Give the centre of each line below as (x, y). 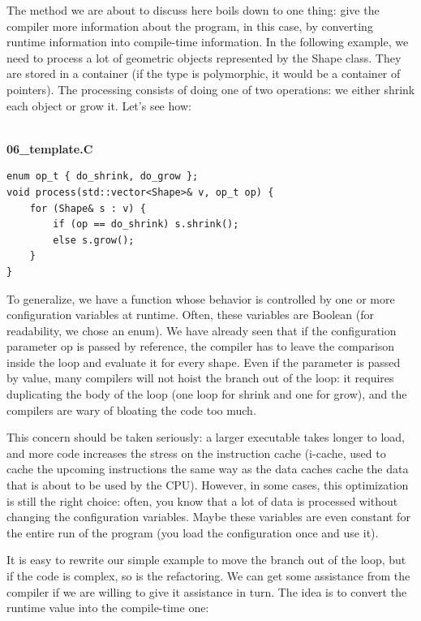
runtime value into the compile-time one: (108, 608)
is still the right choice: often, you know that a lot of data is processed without (202, 500)
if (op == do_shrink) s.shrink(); (146, 224)
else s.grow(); (94, 240)
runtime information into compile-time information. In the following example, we (208, 42)
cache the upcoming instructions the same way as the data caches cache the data (208, 469)
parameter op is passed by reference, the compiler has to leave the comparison (201, 346)
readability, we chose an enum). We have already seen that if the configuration (202, 330)
